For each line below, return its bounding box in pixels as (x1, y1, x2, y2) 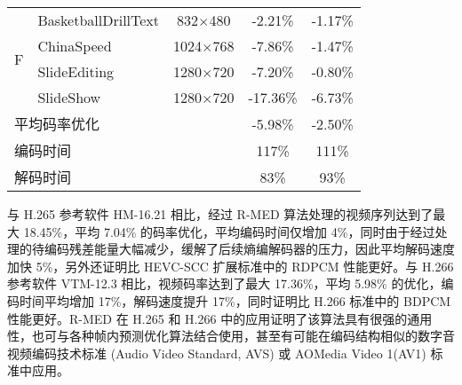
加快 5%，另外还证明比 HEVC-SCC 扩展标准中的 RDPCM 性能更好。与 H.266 (7, 256, 454, 275)
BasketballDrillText (37, 10, 160, 30)
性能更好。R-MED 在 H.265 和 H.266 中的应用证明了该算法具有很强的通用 (7, 309, 433, 327)
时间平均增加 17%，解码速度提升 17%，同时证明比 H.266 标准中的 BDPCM (19, 291, 451, 310)
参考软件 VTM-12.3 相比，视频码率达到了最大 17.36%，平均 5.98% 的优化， (7, 274, 442, 293)
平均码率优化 (14, 114, 100, 134)
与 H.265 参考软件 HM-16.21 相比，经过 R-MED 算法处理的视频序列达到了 (7, 205, 434, 223)
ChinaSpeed (37, 35, 112, 56)
